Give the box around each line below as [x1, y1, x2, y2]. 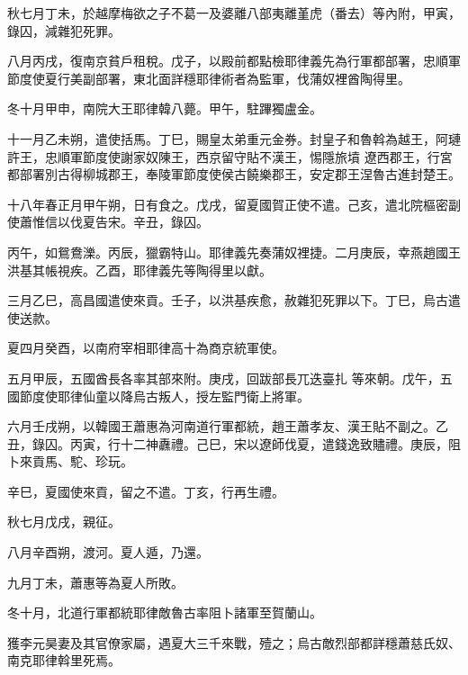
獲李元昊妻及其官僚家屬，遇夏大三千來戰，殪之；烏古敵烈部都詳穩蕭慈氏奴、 [7, 633, 461, 652]
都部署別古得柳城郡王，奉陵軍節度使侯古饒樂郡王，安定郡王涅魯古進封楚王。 [7, 165, 461, 184]
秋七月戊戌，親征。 [7, 512, 121, 531]
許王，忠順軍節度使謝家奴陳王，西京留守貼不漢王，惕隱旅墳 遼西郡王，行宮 [7, 147, 453, 166]
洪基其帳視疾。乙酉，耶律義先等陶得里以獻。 [7, 260, 272, 279]
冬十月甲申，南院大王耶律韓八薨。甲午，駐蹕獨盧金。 [7, 99, 322, 118]
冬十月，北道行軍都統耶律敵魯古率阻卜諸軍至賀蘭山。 [7, 603, 322, 622]
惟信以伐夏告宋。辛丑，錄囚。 [31, 212, 209, 231]
